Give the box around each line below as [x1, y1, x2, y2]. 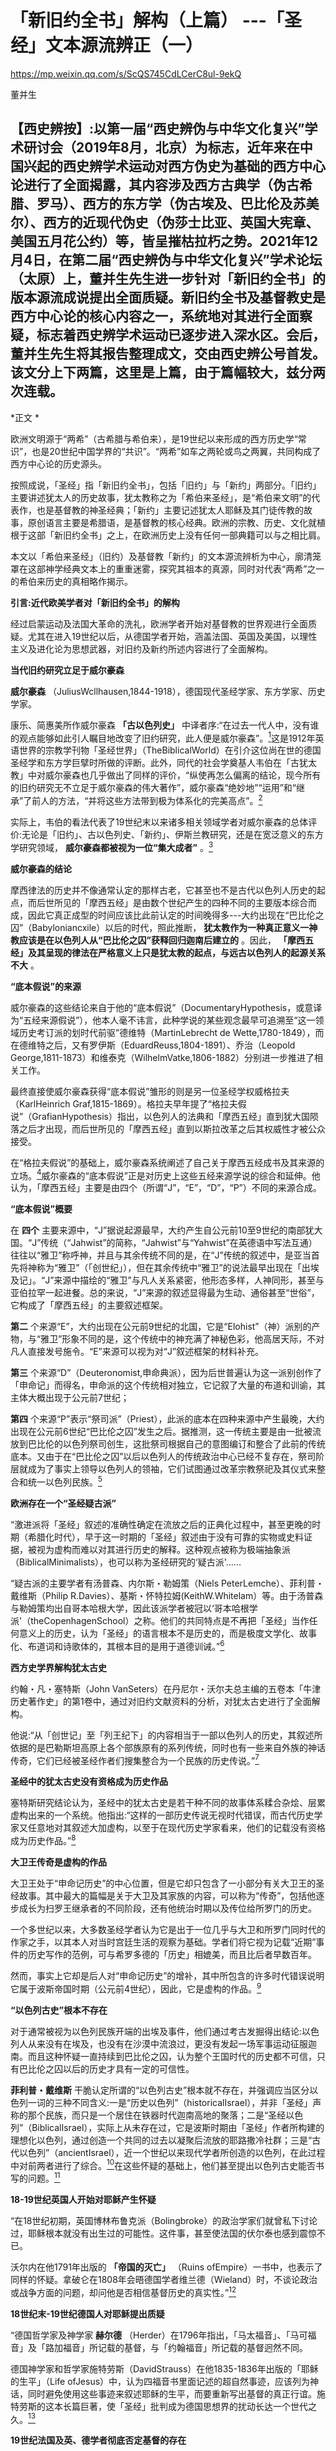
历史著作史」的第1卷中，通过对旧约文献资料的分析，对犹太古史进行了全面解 [10, 1695, 321, 1707]
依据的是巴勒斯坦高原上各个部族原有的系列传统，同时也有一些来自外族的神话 [10, 1741, 326, 1753]
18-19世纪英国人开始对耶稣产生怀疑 [10, 2193, 157, 2205]
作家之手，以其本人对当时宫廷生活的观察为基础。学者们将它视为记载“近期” [10, 1936, 317, 1948]
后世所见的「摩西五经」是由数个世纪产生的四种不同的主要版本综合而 [36, 896, 317, 908]
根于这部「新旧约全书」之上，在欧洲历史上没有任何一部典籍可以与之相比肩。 [10, 529, 326, 541]
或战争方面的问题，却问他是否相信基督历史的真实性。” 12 [10, 2284, 237, 2298]
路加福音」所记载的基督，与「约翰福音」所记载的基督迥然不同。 [44, 2341, 308, 2353]
